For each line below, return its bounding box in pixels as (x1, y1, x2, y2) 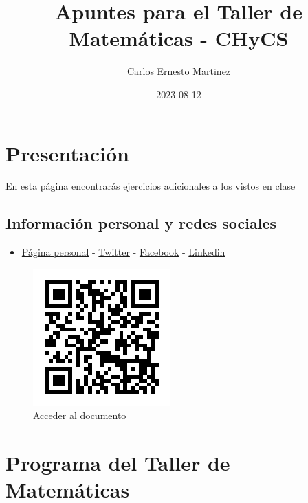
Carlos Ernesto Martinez (126, 64, 231, 78)
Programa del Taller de (5, 449, 230, 477)
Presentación (5, 139, 129, 167)
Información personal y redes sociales (5, 212, 277, 234)
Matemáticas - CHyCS (69, 24, 289, 52)
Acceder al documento (33, 408, 126, 423)
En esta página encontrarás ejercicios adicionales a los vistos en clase (5, 179, 296, 193)
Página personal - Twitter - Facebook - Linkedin (21, 245, 225, 259)
